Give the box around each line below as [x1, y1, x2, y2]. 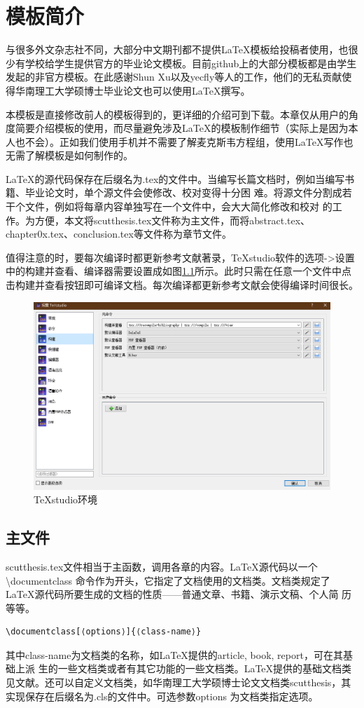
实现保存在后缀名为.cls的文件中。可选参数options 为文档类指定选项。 [6, 688, 318, 703]
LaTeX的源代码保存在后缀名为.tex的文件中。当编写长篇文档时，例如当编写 [6, 171, 345, 186]
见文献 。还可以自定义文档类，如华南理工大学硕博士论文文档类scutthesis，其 [6, 675, 351, 690]
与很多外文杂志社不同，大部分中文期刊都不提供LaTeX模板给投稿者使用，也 [6, 42, 349, 57]
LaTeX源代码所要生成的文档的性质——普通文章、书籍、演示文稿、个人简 [6, 587, 339, 601]
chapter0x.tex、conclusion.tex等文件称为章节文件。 [6, 226, 232, 241]
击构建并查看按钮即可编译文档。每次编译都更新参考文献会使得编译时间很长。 [6, 278, 358, 292]
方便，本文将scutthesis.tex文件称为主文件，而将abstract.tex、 [34, 212, 311, 227]
